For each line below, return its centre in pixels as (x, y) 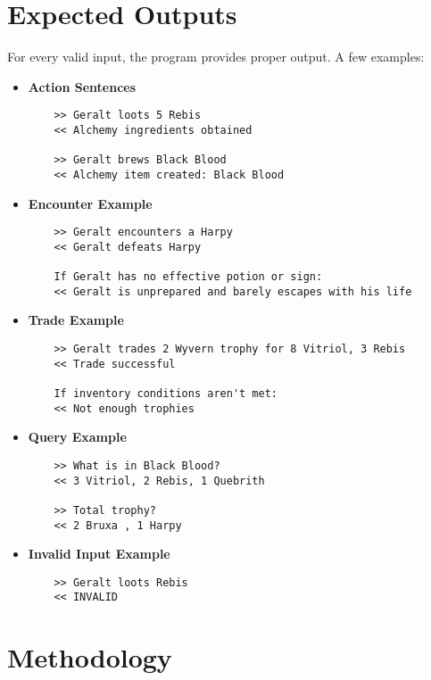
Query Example (77, 437)
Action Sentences (82, 86)
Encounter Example (90, 203)
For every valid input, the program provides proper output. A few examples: (216, 57)
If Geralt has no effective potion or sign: (188, 277)
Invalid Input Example (99, 554)
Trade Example (76, 320)
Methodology (90, 657)
